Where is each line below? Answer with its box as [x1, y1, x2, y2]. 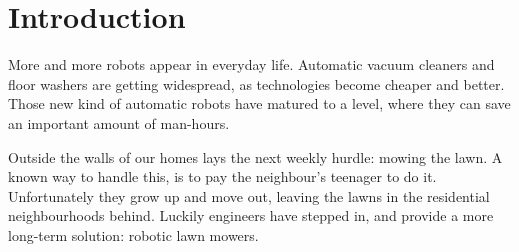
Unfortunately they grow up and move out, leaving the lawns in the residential [8, 185, 490, 206]
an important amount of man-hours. [8, 112, 230, 133]
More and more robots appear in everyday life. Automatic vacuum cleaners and [8, 54, 495, 75]
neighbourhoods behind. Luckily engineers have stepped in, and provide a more [8, 205, 494, 226]
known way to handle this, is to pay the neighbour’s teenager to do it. [8, 166, 437, 187]
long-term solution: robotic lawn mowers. [8, 224, 259, 245]
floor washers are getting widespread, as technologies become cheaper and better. [8, 73, 505, 94]
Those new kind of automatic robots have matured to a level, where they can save [8, 93, 511, 114]
